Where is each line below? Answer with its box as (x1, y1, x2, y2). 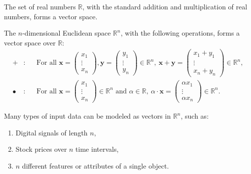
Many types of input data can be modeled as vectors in (4, 111, 171, 121)
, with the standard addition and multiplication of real (82, 1, 248, 11)
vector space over (4, 37, 56, 47)
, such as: (180, 111, 209, 121)
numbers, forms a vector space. (4, 11, 98, 21)
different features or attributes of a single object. (22, 161, 169, 171)
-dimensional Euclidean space (22, 28, 111, 38)
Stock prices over (15, 144, 67, 154)
